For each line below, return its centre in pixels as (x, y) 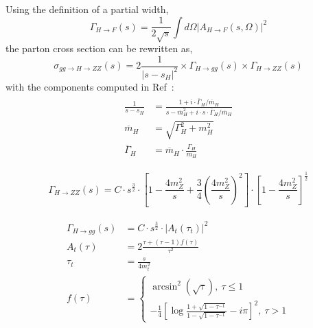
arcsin (165, 286)
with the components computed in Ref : (90, 86)
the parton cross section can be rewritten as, (99, 48)
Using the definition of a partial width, (87, 9)
